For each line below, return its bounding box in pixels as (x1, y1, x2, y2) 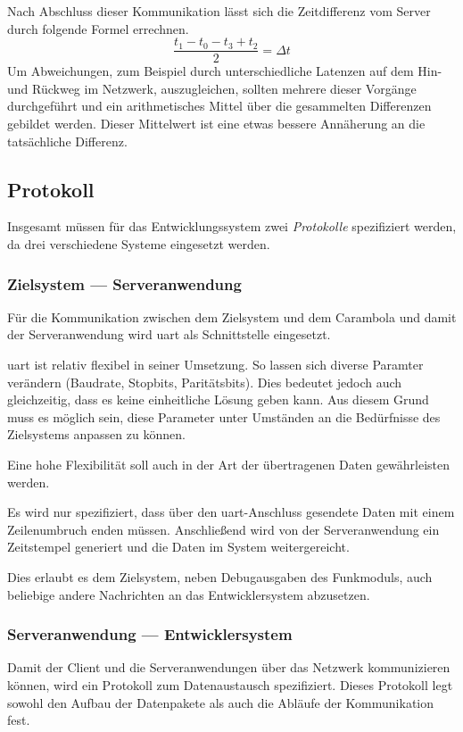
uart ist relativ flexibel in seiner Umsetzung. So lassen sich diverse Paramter (7, 355, 424, 374)
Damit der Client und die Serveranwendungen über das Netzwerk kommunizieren (7, 658, 451, 677)
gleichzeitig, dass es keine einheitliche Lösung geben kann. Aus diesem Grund (7, 390, 429, 409)
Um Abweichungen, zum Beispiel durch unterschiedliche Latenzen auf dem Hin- (7, 62, 442, 80)
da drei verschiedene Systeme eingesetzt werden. (7, 235, 270, 254)
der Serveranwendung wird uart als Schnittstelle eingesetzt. (7, 325, 331, 344)
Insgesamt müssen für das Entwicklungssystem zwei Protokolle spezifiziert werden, (7, 217, 457, 236)
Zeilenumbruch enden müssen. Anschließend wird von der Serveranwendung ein (7, 520, 440, 538)
